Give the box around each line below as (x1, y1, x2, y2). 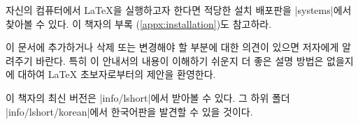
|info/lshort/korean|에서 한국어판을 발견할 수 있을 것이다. (6, 104, 253, 118)
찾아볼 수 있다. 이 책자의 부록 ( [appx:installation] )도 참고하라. (6, 16, 272, 31)
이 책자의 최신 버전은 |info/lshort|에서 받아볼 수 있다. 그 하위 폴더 (6, 90, 290, 104)
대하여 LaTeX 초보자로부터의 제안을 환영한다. (17, 67, 216, 82)
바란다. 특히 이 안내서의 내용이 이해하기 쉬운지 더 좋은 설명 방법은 (36, 53, 324, 68)
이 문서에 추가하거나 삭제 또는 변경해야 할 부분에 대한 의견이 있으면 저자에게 (6, 40, 339, 54)
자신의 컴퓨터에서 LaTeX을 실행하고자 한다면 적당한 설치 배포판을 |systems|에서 (6, 3, 352, 17)
